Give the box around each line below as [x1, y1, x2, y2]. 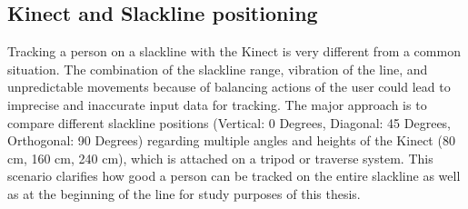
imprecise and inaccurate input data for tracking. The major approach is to [7, 95, 427, 114]
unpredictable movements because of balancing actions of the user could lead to [7, 77, 451, 96]
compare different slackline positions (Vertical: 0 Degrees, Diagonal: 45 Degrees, [7, 113, 452, 132]
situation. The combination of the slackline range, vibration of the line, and [7, 59, 428, 78]
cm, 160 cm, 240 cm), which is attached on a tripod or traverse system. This [7, 148, 433, 167]
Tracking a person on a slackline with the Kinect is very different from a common [7, 42, 461, 61]
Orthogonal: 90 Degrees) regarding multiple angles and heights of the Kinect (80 [7, 131, 455, 150]
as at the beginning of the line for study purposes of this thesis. [7, 184, 361, 203]
